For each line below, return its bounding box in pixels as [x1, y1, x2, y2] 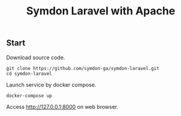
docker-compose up [6, 93, 52, 99]
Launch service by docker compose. [6, 81, 96, 88]
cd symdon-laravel [6, 71, 52, 77]
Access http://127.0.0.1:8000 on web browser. [6, 103, 119, 110]
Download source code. [6, 54, 65, 61]
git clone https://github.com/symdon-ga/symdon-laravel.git [6, 65, 160, 71]
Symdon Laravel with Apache [26, 4, 176, 18]
